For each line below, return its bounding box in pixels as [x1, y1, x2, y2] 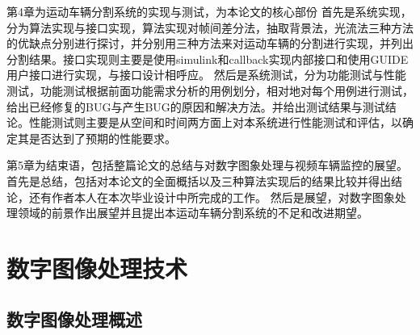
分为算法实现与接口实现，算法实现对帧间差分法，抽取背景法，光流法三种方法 [6, 19, 414, 36]
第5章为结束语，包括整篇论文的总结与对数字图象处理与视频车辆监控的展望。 [6, 157, 408, 174]
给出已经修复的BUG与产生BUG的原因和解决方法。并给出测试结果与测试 [6, 98, 385, 115]
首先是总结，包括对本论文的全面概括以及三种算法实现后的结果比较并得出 [6, 172, 391, 189]
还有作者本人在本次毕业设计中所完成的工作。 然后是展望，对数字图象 [28, 188, 395, 205]
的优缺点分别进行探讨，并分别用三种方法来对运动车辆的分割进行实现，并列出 [6, 35, 414, 52]
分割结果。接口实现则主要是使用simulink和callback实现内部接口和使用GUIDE [6, 50, 409, 67]
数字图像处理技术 [6, 251, 188, 284]
